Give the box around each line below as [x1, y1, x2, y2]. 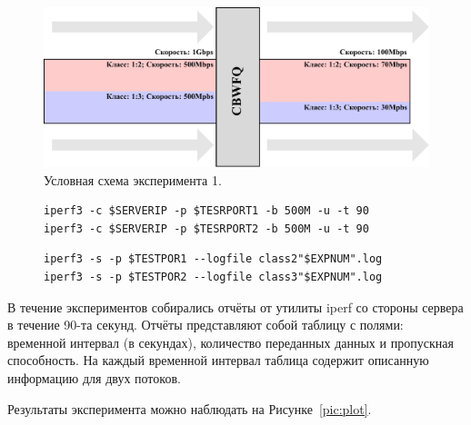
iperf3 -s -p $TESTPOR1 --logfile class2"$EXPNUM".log [44, 252, 383, 266]
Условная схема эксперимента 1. [44, 170, 222, 189]
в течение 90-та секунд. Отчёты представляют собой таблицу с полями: [7, 315, 404, 334]
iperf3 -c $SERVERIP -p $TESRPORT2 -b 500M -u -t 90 [44, 222, 369, 235]
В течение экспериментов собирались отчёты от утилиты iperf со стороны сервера [7, 297, 464, 316]
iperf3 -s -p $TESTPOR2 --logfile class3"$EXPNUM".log [44, 270, 383, 283]
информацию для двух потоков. [7, 368, 181, 387]
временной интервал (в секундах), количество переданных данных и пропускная [7, 332, 454, 351]
